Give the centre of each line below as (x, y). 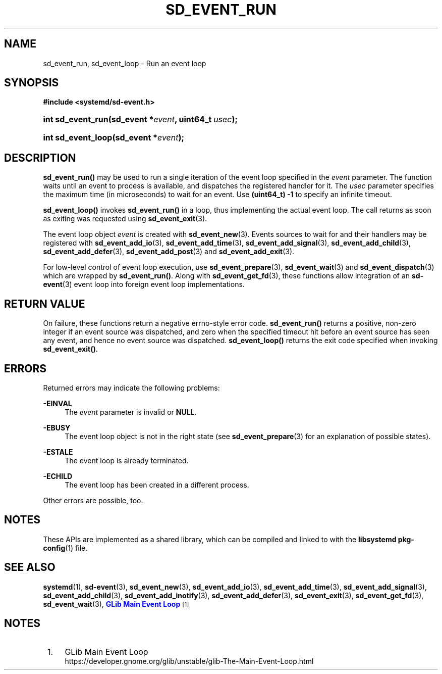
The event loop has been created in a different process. (157, 485)
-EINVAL (58, 403)
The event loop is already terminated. (127, 460)
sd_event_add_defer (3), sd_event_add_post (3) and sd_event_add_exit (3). (169, 252)
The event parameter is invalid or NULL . (131, 412)
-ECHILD (58, 476)
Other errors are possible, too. (93, 500)
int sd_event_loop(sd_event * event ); (114, 138)
